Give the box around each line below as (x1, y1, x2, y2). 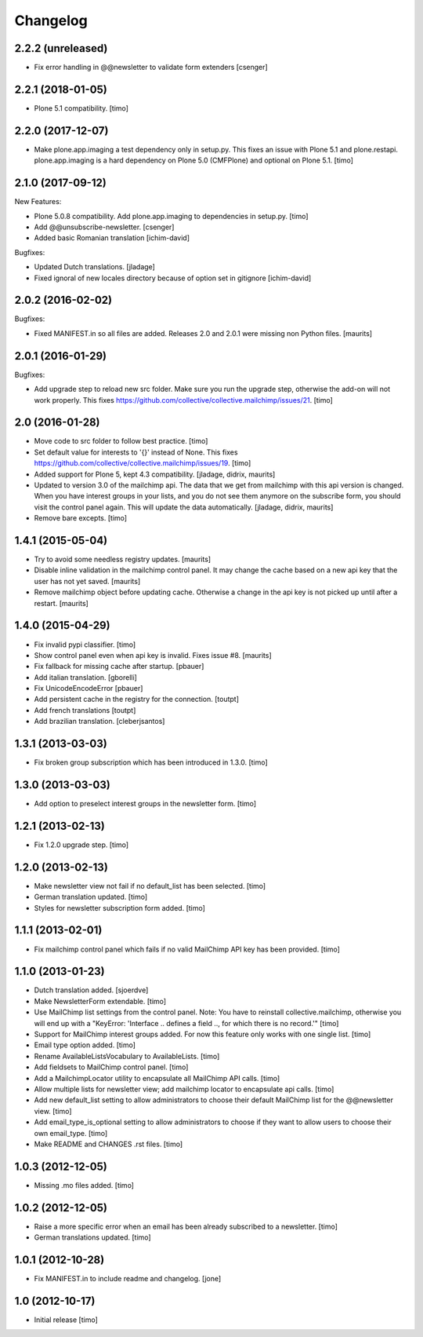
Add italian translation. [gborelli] (34, 672, 137, 682)
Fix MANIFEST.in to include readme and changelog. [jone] (34, 1274, 222, 1284)
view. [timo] (34, 1106, 72, 1116)
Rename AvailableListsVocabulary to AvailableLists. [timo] (34, 1051, 220, 1061)
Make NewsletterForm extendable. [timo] (34, 996, 167, 1006)
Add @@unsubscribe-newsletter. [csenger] (34, 222, 175, 232)
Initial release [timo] (34, 1315, 98, 1324)
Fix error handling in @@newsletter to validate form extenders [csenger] (34, 63, 268, 72)
